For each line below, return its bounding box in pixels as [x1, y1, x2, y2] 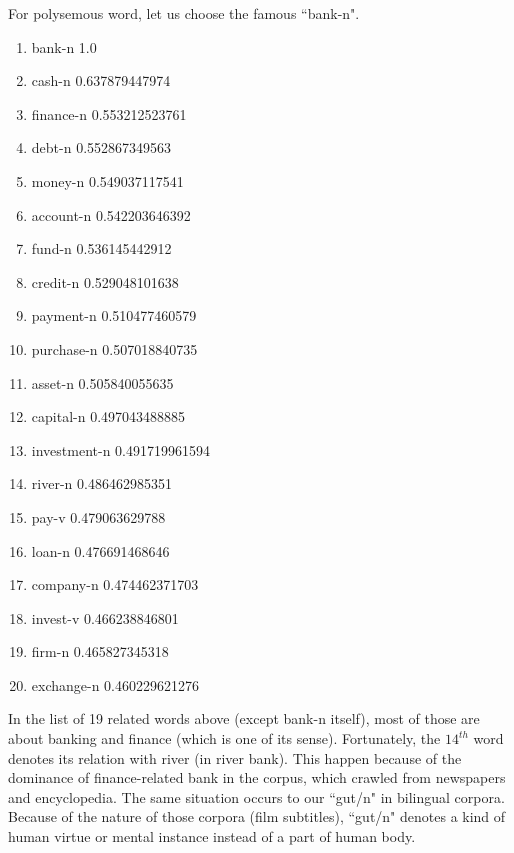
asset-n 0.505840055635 [31, 372, 174, 393]
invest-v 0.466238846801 [31, 607, 179, 628]
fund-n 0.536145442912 [31, 238, 172, 259]
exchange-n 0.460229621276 [31, 674, 200, 695]
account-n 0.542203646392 [31, 204, 191, 225]
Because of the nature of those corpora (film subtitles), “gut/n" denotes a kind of [8, 806, 506, 827]
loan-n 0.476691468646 [31, 540, 170, 561]
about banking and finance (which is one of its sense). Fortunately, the [8, 728, 441, 749]
